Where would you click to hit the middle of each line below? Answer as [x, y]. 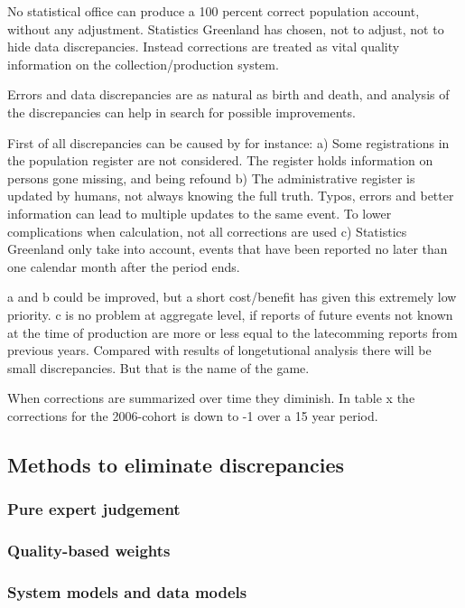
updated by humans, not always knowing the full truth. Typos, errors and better [231, 196]
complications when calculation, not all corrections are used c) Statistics [207, 231]
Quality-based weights [89, 551]
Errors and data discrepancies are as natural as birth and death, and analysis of [228, 94]
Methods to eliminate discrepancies [176, 464]
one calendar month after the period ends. [124, 266]
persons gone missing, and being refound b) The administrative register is [211, 178]
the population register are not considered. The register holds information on [220, 160]
